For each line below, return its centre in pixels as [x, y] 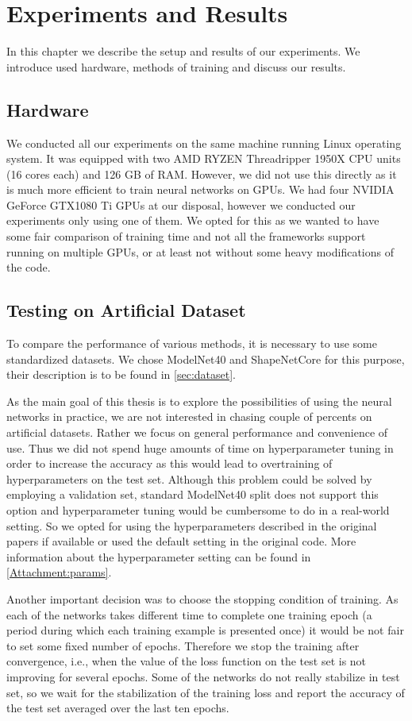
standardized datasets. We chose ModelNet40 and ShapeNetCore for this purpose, [206, 359]
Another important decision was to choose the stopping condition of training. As [202, 598]
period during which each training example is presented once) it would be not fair [205, 630]
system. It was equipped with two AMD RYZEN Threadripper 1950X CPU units [204, 158]
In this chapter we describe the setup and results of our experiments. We [183, 51]
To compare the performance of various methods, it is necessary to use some [192, 343]
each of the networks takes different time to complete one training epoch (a [189, 614]
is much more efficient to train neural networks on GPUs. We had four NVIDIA [200, 189]
